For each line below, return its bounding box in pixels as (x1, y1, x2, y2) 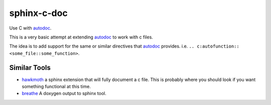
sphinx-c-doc (9, 7, 68, 18)
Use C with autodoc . (9, 25, 52, 31)
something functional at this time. (22, 83, 91, 89)
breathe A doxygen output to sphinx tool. (22, 90, 106, 96)
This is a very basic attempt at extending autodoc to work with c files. (9, 34, 153, 40)
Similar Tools (9, 63, 51, 72)
